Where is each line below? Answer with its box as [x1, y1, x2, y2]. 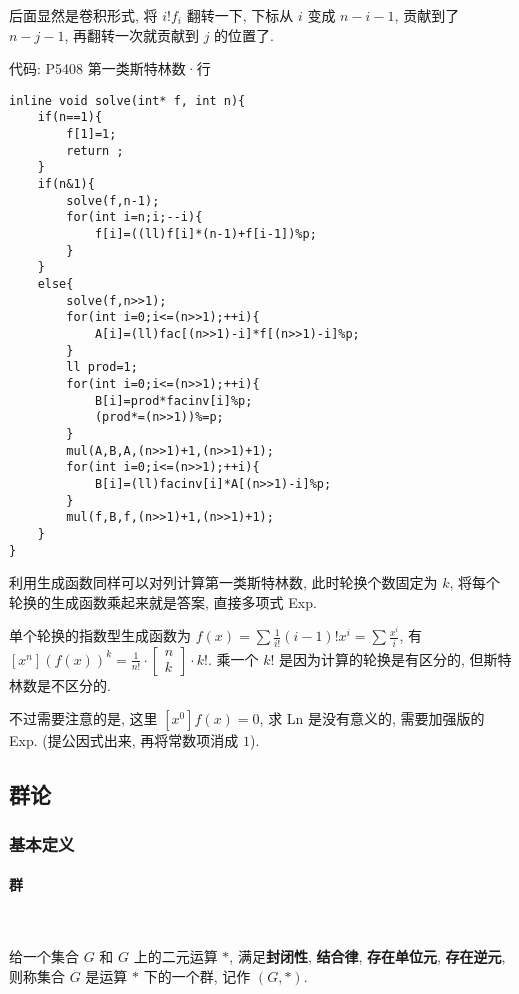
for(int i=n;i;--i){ [66, 210, 203, 225]
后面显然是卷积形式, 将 [9, 5, 158, 25]
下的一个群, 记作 [143, 965, 251, 986]
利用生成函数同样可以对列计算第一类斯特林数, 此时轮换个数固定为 [9, 572, 438, 593]
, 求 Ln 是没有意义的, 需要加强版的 [259, 708, 485, 729]
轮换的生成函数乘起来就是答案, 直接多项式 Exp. [9, 591, 317, 612]
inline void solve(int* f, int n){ [9, 93, 246, 108]
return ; [66, 143, 124, 158]
